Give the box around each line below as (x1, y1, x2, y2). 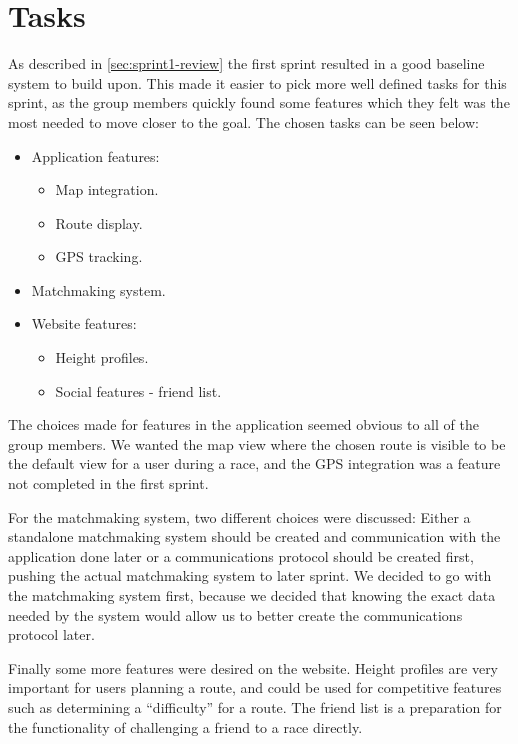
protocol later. (8, 624, 95, 645)
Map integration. (55, 179, 159, 200)
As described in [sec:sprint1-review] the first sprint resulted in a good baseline (8, 53, 485, 74)
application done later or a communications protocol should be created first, (8, 545, 474, 566)
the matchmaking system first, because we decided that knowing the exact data (8, 585, 496, 605)
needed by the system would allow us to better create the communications (8, 604, 463, 625)
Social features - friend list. (55, 380, 222, 401)
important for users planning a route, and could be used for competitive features (8, 677, 502, 698)
